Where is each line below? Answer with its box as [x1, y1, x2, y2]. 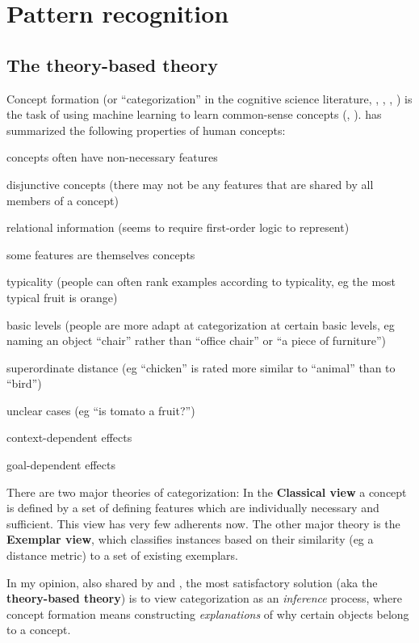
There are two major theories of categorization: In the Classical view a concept [6, 483, 407, 500]
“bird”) [6, 375, 42, 392]
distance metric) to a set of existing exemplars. [6, 547, 238, 564]
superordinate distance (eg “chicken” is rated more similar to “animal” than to [6, 359, 396, 376]
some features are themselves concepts [6, 246, 195, 263]
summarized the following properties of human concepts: [6, 121, 286, 138]
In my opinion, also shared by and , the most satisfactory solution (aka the [6, 574, 378, 590]
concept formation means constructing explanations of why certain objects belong [6, 605, 409, 622]
